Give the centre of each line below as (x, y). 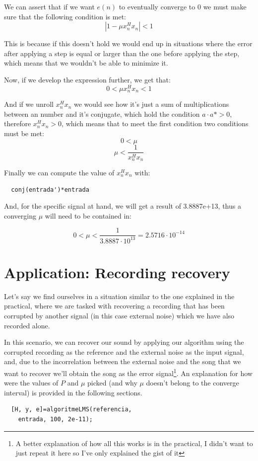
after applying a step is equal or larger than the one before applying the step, (122, 53)
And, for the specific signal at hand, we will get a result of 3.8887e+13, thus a (123, 206)
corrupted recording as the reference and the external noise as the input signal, (124, 351)
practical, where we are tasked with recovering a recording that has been (114, 306)
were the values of (31, 383)
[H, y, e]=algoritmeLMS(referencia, (71, 410)
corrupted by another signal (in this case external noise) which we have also (119, 316)
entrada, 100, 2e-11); (55, 420)
